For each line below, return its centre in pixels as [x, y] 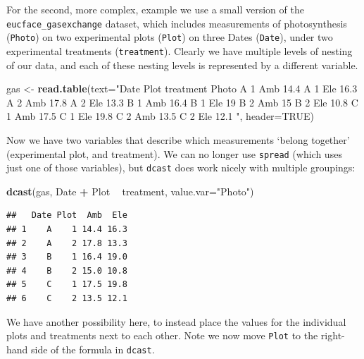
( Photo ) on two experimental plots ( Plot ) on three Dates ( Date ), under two [170, 37]
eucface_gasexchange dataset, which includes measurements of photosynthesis [177, 23]
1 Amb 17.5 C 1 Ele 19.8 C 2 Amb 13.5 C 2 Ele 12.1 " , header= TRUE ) [161, 116]
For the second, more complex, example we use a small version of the [155, 9]
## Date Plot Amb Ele [67, 215]
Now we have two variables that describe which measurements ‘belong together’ [178, 139]
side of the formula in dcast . [93, 349]
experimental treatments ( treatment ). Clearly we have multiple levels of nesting [180, 50]
